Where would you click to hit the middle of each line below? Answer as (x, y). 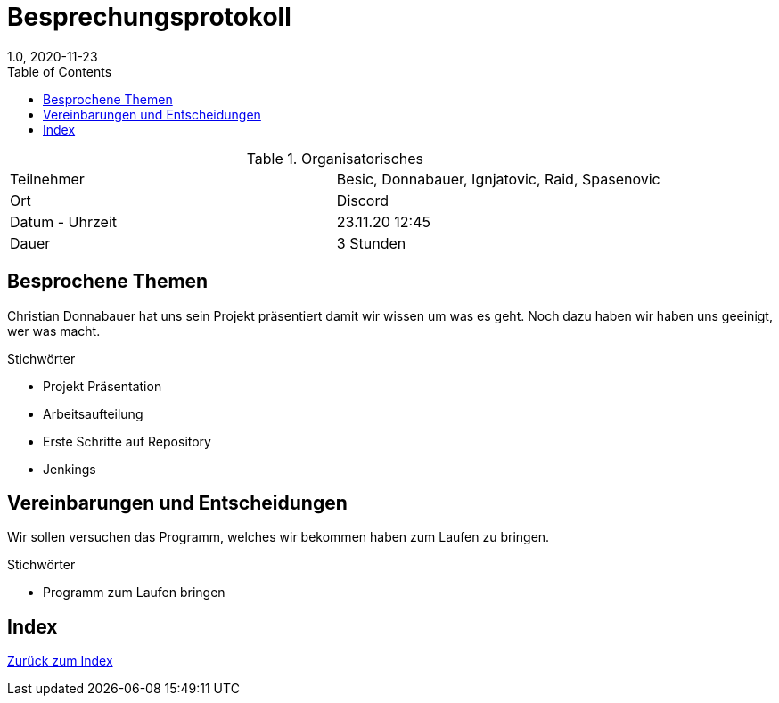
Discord (363, 200)
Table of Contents (60, 71)
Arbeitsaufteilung (93, 413)
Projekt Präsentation (102, 386)
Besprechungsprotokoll (149, 17)
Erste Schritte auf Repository (127, 441)
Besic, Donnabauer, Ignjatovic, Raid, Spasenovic (498, 179)
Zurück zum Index (60, 661)
